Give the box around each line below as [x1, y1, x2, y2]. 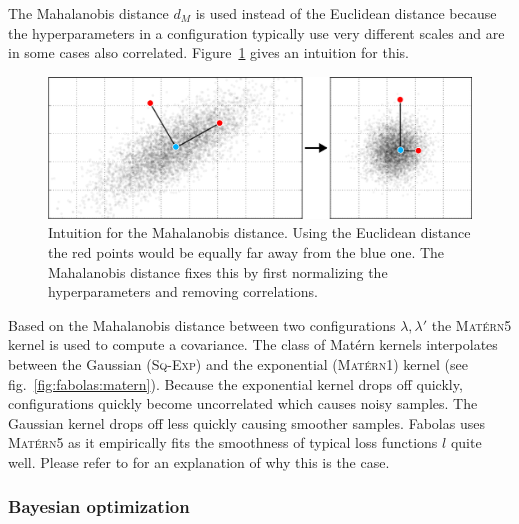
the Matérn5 [431, 314, 512, 335]
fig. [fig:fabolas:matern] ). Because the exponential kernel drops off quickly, [8, 373, 463, 394]
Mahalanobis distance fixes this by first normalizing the [48, 261, 388, 282]
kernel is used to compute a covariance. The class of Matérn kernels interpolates [8, 334, 498, 355]
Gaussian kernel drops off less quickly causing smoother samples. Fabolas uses [8, 412, 485, 433]
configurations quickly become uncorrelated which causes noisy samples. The [8, 393, 478, 414]
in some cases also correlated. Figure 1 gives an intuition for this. [8, 42, 409, 63]
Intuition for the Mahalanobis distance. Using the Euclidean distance [48, 222, 471, 243]
